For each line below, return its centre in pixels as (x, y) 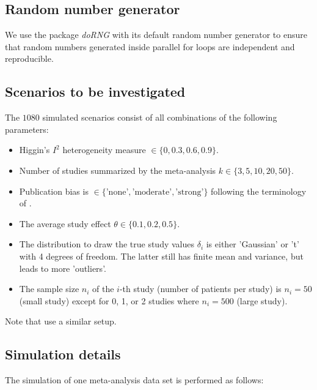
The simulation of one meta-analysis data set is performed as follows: (134, 380)
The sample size (49, 289)
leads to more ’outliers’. (63, 268)
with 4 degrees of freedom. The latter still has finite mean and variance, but (161, 256)
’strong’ (190, 192)
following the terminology (259, 191)
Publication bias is (54, 191)
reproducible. (29, 58)
